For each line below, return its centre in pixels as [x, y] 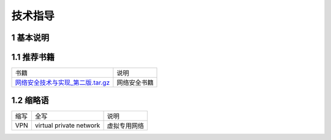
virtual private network [67, 125]
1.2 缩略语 [30, 100]
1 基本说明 [30, 38]
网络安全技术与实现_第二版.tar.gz [63, 83]
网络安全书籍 [135, 83]
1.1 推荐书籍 [33, 57]
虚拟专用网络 [125, 125]
